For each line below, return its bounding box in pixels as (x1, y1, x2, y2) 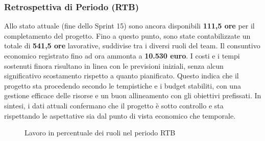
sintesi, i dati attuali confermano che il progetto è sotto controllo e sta (4, 100, 224, 110)
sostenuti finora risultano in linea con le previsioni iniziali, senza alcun (4, 60, 224, 71)
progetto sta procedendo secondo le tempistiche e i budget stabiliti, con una (4, 80, 241, 91)
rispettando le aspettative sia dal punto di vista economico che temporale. (4, 110, 236, 121)
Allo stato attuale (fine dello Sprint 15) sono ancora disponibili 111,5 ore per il (4, 20, 255, 31)
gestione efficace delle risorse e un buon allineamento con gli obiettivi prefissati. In (4, 90, 261, 101)
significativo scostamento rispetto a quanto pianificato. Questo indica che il (4, 70, 239, 81)
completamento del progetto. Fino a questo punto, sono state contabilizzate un (4, 30, 251, 41)
